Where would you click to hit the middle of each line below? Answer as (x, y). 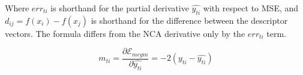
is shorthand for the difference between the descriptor (189, 20)
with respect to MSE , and (251, 8)
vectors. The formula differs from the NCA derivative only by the (125, 33)
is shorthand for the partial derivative (120, 8)
